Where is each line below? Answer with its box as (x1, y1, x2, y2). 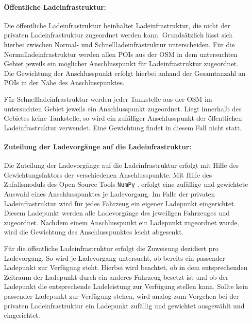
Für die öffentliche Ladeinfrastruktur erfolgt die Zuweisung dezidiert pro (4, 243, 218, 253)
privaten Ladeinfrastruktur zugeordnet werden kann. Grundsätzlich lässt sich (4, 30, 233, 40)
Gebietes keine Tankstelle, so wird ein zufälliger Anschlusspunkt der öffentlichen (4, 113, 242, 123)
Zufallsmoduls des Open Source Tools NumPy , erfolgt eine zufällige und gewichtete (4, 179, 248, 189)
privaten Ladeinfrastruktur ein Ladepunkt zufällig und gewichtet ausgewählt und (4, 300, 245, 310)
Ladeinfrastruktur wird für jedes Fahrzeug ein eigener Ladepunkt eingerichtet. (4, 198, 236, 208)
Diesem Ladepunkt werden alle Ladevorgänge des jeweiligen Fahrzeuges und (4, 208, 230, 218)
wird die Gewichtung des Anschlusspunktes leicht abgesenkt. (4, 227, 184, 237)
